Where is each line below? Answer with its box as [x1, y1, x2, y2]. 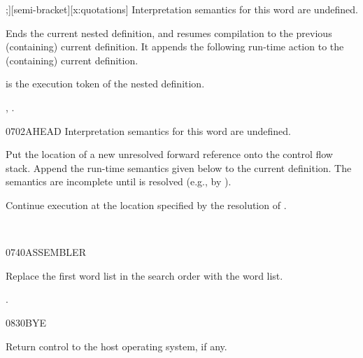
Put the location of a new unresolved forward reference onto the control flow [6, 147, 333, 162]
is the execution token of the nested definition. [6, 76, 205, 91]
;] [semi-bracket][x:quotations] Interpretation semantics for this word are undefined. [6, 2, 358, 16]
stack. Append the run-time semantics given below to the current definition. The [6, 160, 352, 175]
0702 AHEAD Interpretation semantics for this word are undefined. [6, 123, 292, 138]
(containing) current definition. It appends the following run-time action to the [6, 39, 344, 54]
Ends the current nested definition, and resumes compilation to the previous [6, 25, 332, 40]
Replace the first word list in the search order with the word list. [6, 268, 283, 282]
